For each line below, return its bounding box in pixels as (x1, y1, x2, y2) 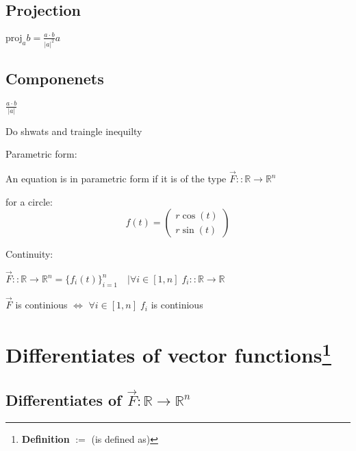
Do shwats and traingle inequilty (5, 123, 142, 138)
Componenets (5, 67, 104, 88)
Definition (21, 431, 70, 446)
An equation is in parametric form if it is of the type (5, 171, 227, 186)
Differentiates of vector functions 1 (5, 337, 331, 369)
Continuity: (5, 247, 53, 261)
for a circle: (5, 194, 53, 208)
